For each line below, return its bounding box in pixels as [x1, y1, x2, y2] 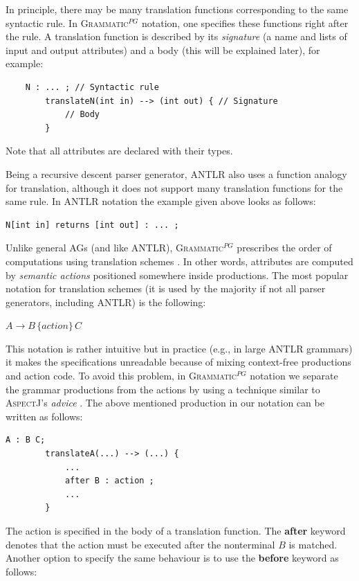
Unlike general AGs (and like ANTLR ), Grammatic [6, 240, 223, 255]
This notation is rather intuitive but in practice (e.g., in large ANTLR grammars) [6, 341, 353, 355]
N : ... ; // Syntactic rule [25, 82, 159, 92]
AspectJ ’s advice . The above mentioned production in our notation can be [6, 395, 324, 410]
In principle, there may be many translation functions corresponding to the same [6, 2, 349, 16]
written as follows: [6, 409, 83, 423]
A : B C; [6, 435, 46, 445]
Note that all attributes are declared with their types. [6, 143, 233, 158]
